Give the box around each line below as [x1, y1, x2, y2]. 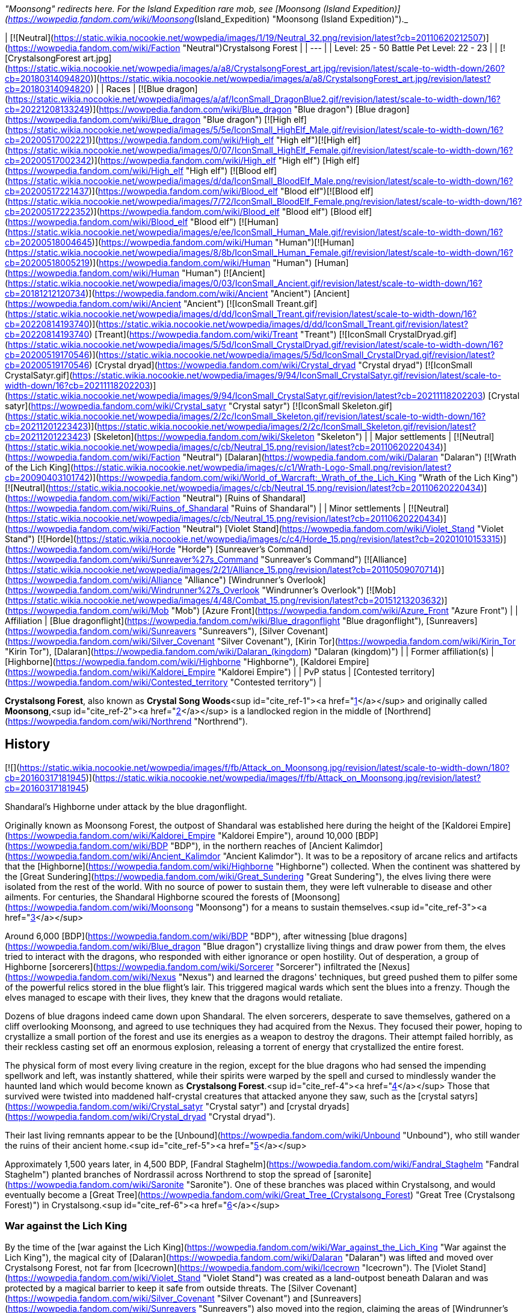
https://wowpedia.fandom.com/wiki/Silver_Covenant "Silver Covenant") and [8, 1293, 308, 1303]
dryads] [318, 1101, 350, 1111]
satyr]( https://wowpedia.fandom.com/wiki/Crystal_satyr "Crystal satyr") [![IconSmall [5, 401, 340, 411]
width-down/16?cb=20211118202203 [5, 380, 150, 391]
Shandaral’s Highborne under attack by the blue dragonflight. [5, 801, 247, 812]
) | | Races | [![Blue [90, 84, 164, 94]
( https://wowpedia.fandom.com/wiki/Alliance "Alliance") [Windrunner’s [5, 575, 285, 585]
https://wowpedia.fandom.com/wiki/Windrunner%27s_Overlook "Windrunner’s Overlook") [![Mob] [8, 585, 396, 595]
